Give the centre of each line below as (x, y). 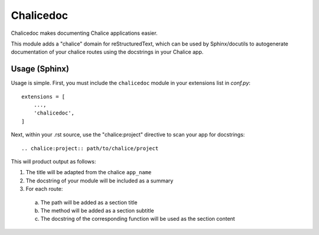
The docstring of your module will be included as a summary (100, 181)
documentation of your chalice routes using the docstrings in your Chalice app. (107, 52)
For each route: (44, 189)
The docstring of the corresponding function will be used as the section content (138, 219)
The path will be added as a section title (89, 202)
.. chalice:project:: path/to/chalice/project (90, 148)
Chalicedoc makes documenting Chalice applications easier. (84, 33)
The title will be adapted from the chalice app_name (89, 172)
